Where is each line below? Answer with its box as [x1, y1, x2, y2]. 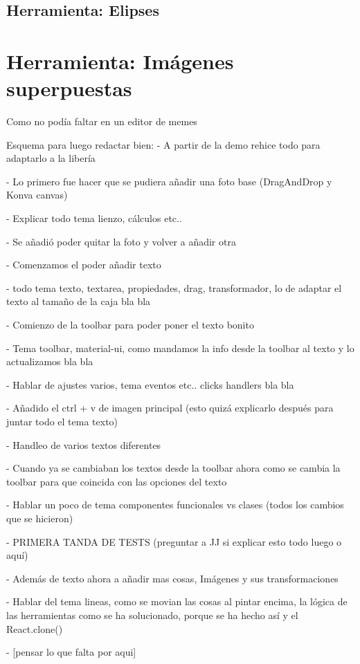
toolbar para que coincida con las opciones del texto [6, 474, 227, 488]
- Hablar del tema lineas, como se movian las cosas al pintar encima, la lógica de [6, 594, 348, 609]
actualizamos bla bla [6, 354, 93, 369]
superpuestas [6, 74, 132, 102]
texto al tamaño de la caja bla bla [6, 294, 151, 308]
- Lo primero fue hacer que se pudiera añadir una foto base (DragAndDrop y [6, 174, 332, 188]
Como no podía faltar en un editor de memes [6, 114, 197, 129]
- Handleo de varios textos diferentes [6, 437, 161, 452]
